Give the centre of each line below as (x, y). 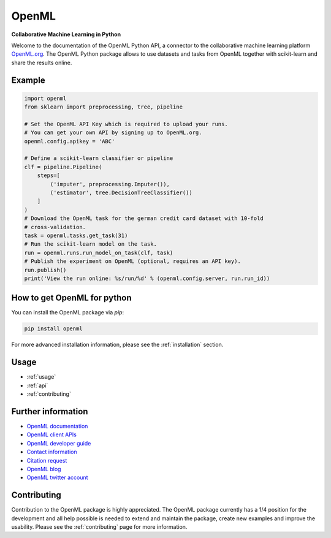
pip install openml (53, 329)
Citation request (47, 460)
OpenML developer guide (59, 443)
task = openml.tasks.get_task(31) (76, 235)
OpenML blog (44, 469)
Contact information (52, 452)
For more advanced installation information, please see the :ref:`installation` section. (117, 345)
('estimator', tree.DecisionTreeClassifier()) (121, 193)
